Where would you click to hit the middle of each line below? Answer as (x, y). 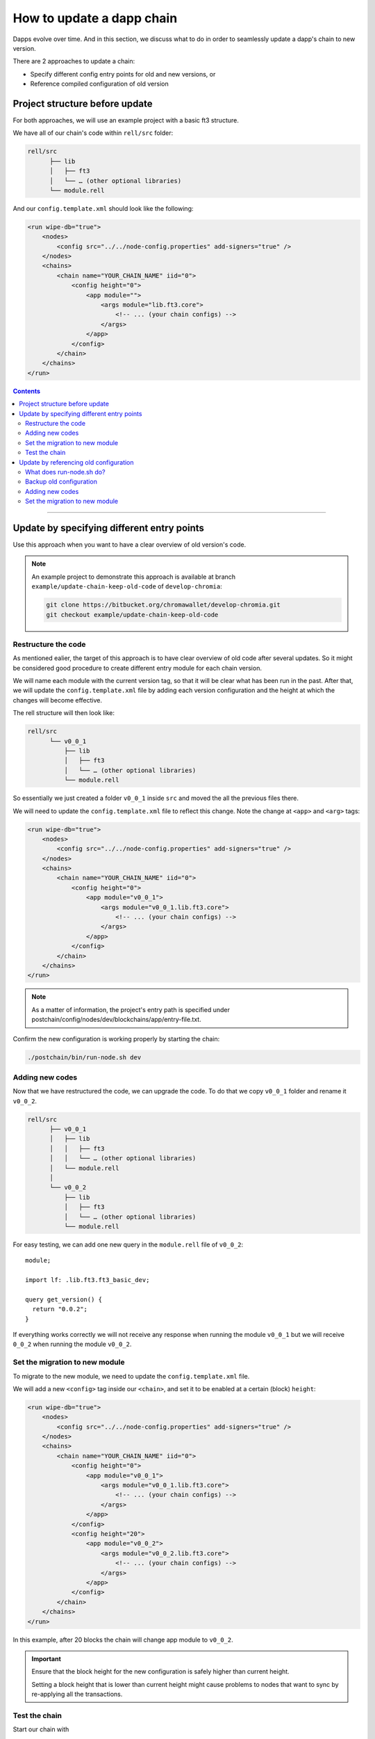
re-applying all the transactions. (77, 1694)
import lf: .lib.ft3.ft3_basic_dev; (87, 1280)
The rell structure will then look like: (64, 713)
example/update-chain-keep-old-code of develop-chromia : (127, 586)
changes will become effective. (58, 700)
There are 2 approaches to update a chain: (74, 61)
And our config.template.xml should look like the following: (103, 208)
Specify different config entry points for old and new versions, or (123, 74)
